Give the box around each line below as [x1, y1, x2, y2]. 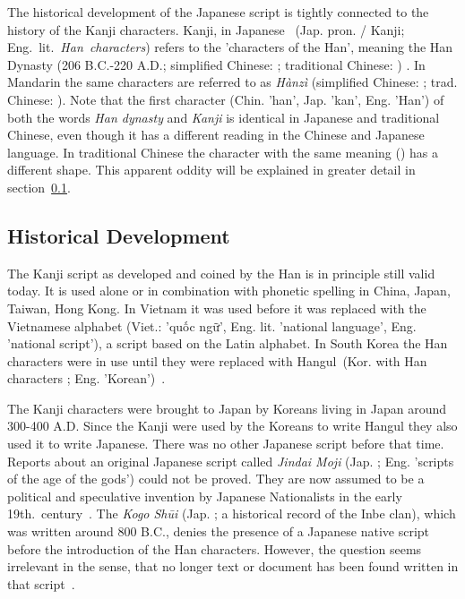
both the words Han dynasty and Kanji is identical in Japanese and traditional [7, 107, 440, 126]
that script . [7, 574, 75, 593]
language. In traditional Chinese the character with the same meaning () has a [7, 142, 438, 161]
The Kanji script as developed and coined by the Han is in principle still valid [7, 263, 435, 282]
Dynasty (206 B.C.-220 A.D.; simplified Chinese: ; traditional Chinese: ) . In [7, 55, 426, 73]
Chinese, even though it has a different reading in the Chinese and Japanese [7, 125, 425, 144]
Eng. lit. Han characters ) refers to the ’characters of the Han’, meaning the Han [7, 38, 453, 56]
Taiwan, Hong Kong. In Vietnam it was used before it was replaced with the [7, 298, 426, 317]
